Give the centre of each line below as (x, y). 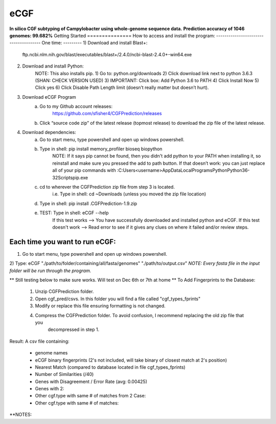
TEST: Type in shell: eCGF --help (74, 213)
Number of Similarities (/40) (64, 374)
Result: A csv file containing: (39, 341)
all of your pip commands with (84, 170)
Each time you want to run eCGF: (63, 242)
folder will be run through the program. (50, 271)
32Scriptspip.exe (70, 177)
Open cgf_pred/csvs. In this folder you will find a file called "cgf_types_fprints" (118, 299)
